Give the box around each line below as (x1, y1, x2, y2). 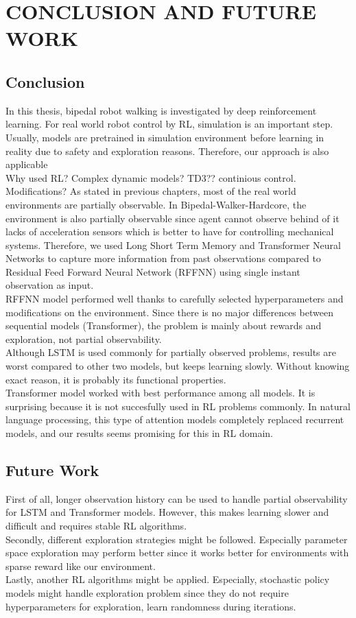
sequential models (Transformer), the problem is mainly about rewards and (5, 318, 322, 333)
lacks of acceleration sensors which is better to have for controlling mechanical (5, 224, 334, 239)
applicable (5, 157, 48, 171)
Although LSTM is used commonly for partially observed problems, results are (5, 345, 336, 359)
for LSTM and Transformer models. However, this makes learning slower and (5, 505, 329, 519)
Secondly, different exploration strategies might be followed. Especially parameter (5, 532, 348, 546)
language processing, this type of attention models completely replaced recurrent (5, 412, 344, 427)
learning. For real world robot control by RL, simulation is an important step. (5, 117, 333, 131)
